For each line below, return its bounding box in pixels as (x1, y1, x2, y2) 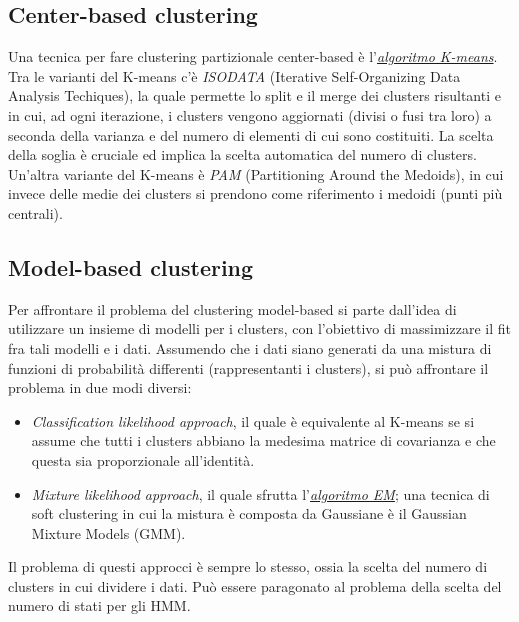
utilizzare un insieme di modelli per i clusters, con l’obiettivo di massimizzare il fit (8, 318, 511, 339)
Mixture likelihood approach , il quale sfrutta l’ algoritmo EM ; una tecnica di (31, 483, 490, 504)
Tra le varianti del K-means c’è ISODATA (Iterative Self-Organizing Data (8, 65, 461, 86)
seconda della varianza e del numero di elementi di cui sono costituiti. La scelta (8, 124, 494, 145)
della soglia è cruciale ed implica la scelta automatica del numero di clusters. (8, 144, 477, 165)
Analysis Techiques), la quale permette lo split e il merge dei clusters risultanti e (8, 85, 501, 106)
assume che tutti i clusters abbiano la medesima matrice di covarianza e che (31, 430, 496, 451)
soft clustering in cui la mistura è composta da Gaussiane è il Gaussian (31, 503, 467, 524)
